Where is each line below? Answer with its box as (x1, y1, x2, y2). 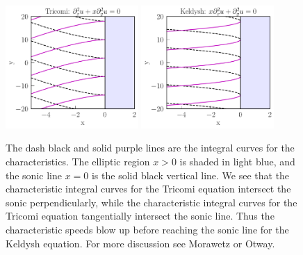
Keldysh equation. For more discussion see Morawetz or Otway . (6, 236, 275, 250)
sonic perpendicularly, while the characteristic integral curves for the (6, 195, 297, 209)
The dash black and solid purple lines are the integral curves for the (6, 140, 295, 155)
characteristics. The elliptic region (6, 154, 150, 168)
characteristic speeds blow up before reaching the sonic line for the (6, 222, 289, 236)
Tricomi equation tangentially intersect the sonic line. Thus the (6, 208, 275, 223)
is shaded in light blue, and (179, 154, 295, 168)
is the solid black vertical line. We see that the (91, 167, 290, 182)
